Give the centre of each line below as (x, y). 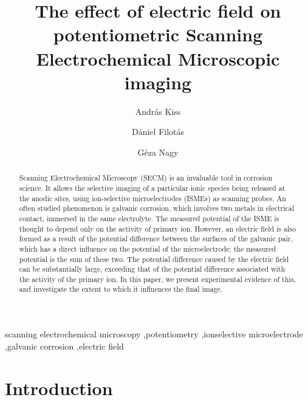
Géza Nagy (158, 152)
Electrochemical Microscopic (158, 58)
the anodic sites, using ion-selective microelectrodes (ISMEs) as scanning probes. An (152, 198)
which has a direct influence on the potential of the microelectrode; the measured (148, 248)
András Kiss (158, 111)
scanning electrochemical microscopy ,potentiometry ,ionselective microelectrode (154, 334)
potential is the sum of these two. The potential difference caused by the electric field (154, 259)
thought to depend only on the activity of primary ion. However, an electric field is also (157, 228)
